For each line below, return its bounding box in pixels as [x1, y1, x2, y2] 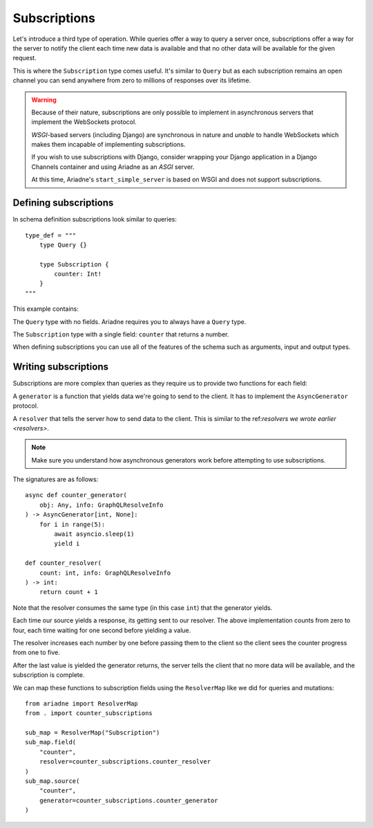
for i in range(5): [39, 520, 106, 528]
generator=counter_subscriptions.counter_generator [39, 796, 218, 804]
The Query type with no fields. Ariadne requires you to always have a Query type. [12, 317, 247, 325]
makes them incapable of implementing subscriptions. [31, 141, 186, 149]
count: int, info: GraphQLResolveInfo [39, 568, 171, 577]
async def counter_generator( [25, 492, 128, 499]
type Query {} [39, 241, 88, 249]
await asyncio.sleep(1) [54, 530, 135, 538]
